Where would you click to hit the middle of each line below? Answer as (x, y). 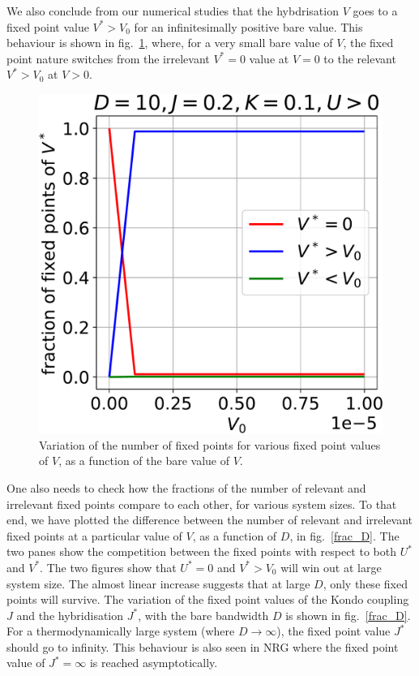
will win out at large (331, 567)
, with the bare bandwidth (203, 615)
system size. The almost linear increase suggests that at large (158, 583)
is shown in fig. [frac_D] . (348, 615)
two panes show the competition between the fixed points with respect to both (201, 551)
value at (269, 58)
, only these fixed (365, 583)
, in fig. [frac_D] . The (344, 535)
